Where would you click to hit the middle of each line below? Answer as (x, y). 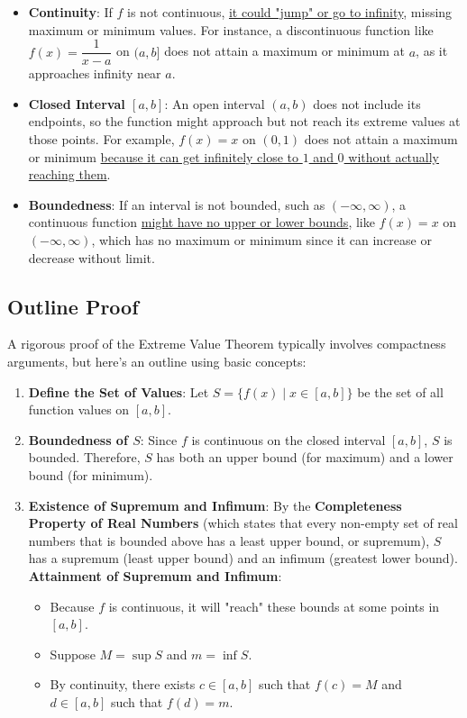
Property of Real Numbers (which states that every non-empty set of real (243, 523)
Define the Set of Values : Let (119, 391)
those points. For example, (101, 139)
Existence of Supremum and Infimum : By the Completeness (215, 505)
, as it (432, 51)
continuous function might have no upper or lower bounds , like (201, 222)
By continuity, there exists (123, 684)
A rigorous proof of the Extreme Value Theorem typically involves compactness (227, 344)
